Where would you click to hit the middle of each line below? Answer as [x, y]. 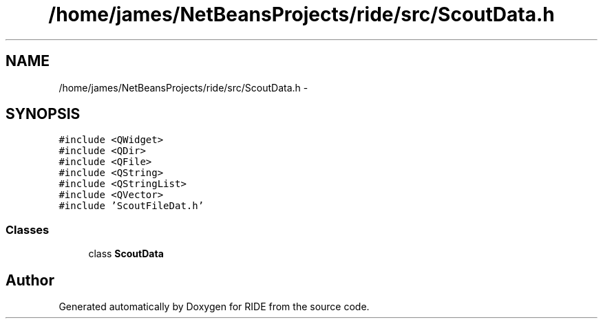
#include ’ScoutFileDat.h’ [131, 206]
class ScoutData [126, 254]
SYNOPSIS [43, 114]
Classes [28, 229]
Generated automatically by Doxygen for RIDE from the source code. [214, 307]
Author [30, 280]
